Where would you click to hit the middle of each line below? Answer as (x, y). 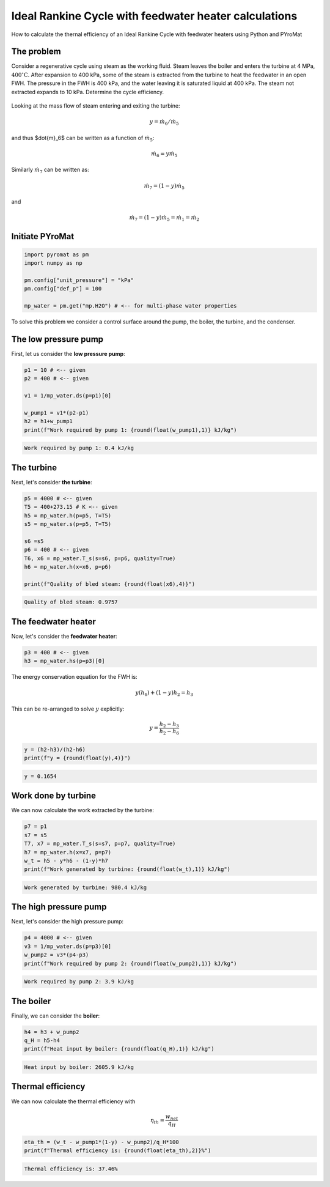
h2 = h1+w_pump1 (49, 421)
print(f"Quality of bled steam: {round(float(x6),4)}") (110, 584)
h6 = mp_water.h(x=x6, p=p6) (68, 567)
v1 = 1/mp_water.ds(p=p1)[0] (68, 396)
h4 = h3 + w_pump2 (52, 1032)
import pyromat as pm (57, 254)
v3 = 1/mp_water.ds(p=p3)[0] (68, 946)
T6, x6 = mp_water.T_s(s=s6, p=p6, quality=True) (100, 558)
